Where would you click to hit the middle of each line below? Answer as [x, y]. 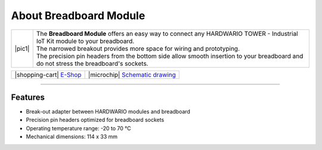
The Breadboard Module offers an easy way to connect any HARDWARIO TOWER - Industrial [167, 33]
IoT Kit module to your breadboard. [85, 41]
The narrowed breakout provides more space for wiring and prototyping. [138, 48]
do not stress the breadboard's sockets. [92, 63]
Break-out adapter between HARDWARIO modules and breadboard [108, 112]
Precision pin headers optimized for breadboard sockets [95, 120]
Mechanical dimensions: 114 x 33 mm [72, 137]
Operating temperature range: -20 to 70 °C [78, 128]
